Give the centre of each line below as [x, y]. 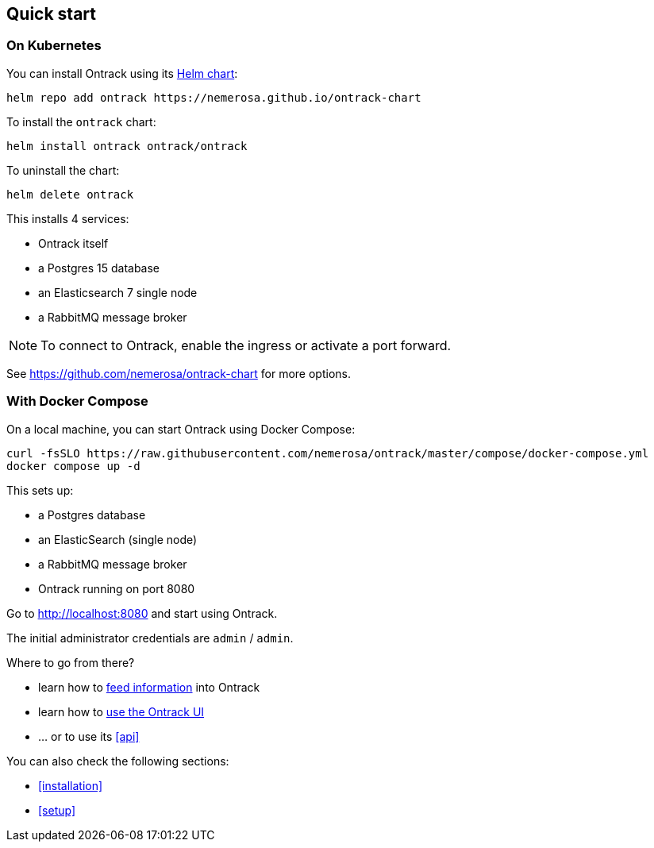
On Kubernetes [54, 46]
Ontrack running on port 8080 [117, 588]
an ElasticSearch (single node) [118, 539]
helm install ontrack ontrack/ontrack [127, 146]
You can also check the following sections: [118, 761]
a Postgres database [92, 515]
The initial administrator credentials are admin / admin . [150, 638]
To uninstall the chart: [63, 170]
